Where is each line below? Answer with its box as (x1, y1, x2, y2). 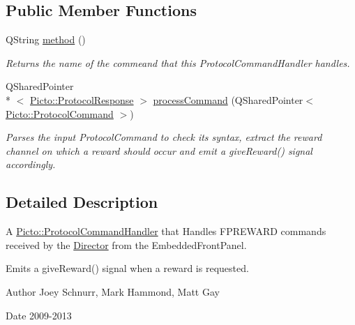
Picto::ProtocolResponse (30, 92, 134, 107)
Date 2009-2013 (6, 308, 72, 322)
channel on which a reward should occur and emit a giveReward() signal (6, 143, 312, 158)
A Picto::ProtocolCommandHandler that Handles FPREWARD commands (6, 224, 326, 239)
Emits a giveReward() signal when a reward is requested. (6, 261, 249, 275)
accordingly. (6, 157, 56, 172)
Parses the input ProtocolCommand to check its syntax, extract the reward (6, 130, 322, 144)
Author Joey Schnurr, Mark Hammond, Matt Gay (6, 284, 220, 298)
